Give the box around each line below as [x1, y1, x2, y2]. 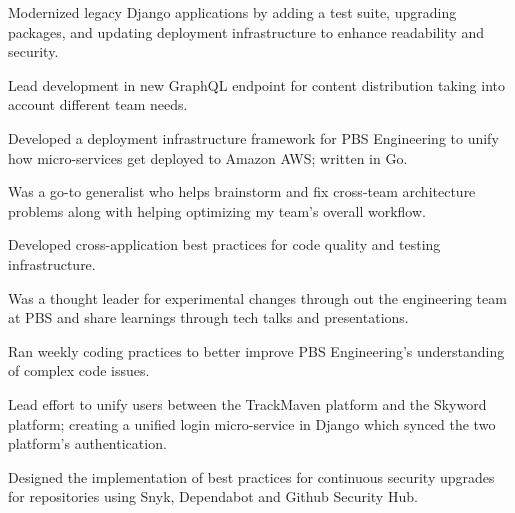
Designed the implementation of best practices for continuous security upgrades [8, 466, 495, 487]
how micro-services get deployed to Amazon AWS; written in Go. [8, 147, 408, 168]
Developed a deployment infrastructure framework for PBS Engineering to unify [8, 127, 499, 148]
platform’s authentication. [8, 433, 167, 454]
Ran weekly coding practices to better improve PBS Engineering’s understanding [8, 340, 505, 361]
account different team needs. [8, 94, 188, 115]
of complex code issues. [8, 360, 150, 381]
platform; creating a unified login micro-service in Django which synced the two [8, 413, 496, 434]
